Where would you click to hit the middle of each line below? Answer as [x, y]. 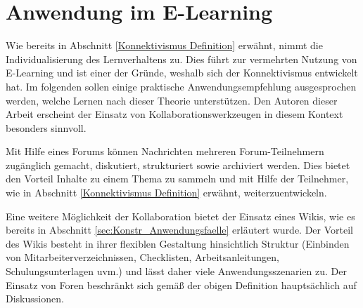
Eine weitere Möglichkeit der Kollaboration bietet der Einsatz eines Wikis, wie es [180, 216]
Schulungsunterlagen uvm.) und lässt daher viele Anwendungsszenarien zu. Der [176, 271]
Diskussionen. [35, 299]
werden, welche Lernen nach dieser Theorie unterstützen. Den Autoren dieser [172, 100]
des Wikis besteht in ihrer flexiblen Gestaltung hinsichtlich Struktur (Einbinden [178, 243]
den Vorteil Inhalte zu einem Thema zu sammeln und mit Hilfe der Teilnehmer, [177, 179]
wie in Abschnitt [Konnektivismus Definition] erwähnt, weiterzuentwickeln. [166, 193]
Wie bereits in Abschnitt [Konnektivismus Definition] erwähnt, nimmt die [164, 45]
